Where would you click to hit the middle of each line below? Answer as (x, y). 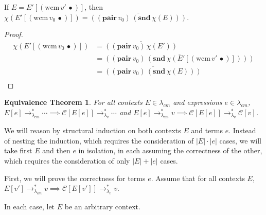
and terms (207, 130)
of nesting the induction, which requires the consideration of (99, 140)
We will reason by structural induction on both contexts (93, 130)
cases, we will (240, 140)
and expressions (198, 102)
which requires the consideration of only (67, 160)
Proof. (14, 34)
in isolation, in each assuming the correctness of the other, (170, 150)
